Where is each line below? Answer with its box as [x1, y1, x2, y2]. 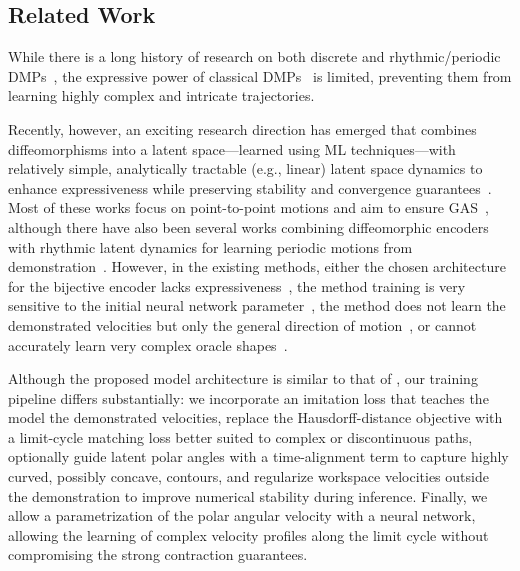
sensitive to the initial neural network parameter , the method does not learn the [8, 295, 506, 316]
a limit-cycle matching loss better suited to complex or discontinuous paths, [8, 426, 473, 447]
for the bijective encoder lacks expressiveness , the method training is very [8, 275, 466, 296]
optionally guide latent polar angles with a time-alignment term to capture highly [8, 446, 509, 467]
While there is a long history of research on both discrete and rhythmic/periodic [8, 46, 501, 67]
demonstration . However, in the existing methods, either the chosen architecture [8, 256, 506, 277]
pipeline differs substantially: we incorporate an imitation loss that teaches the [8, 387, 489, 408]
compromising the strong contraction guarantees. [8, 544, 308, 565]
